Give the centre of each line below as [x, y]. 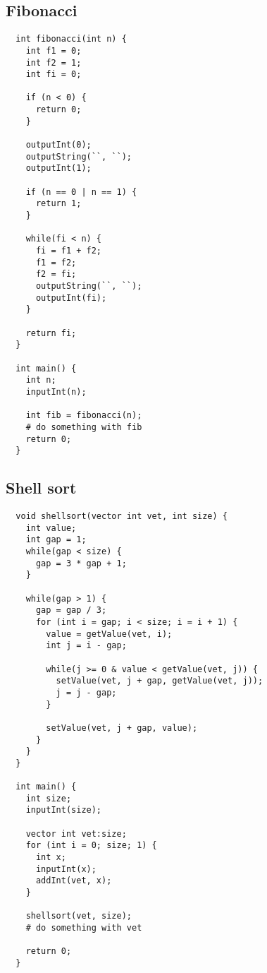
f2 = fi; [56, 274]
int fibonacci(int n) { [71, 39]
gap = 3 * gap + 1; [81, 563]
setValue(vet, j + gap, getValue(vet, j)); [160, 681]
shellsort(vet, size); [79, 916]
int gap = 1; [56, 540]
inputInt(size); [64, 810]
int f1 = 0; [54, 50]
